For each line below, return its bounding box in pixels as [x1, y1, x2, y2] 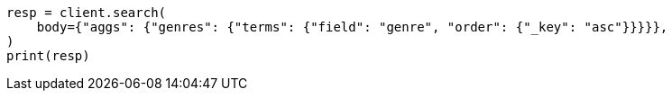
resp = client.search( [6, 5, 167, 20]
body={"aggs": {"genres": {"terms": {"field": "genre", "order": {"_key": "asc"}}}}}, [36, 20, 668, 34]
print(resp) [6, 49, 90, 63]
